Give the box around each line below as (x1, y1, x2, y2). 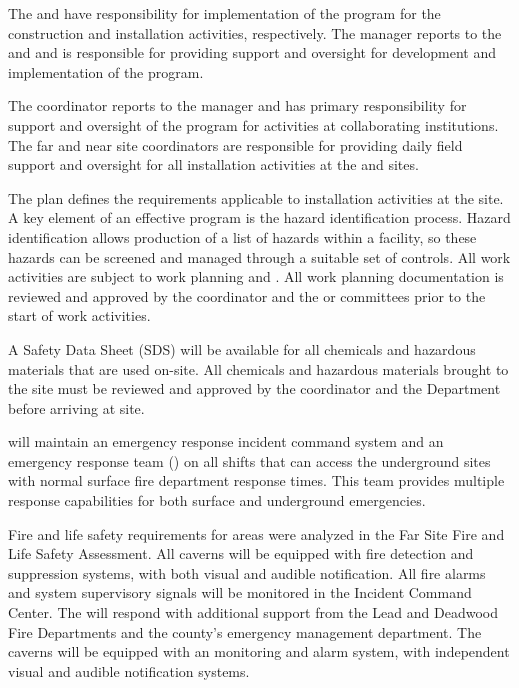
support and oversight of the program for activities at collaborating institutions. (8, 114, 499, 135)
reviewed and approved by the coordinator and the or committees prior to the (8, 285, 486, 306)
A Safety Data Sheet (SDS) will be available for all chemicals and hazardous (8, 338, 476, 359)
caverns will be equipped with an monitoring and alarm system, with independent (8, 641, 510, 662)
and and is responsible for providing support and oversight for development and (8, 42, 496, 63)
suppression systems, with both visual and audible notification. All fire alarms (8, 562, 486, 583)
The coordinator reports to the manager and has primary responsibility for (8, 95, 467, 116)
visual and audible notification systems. (8, 660, 250, 681)
